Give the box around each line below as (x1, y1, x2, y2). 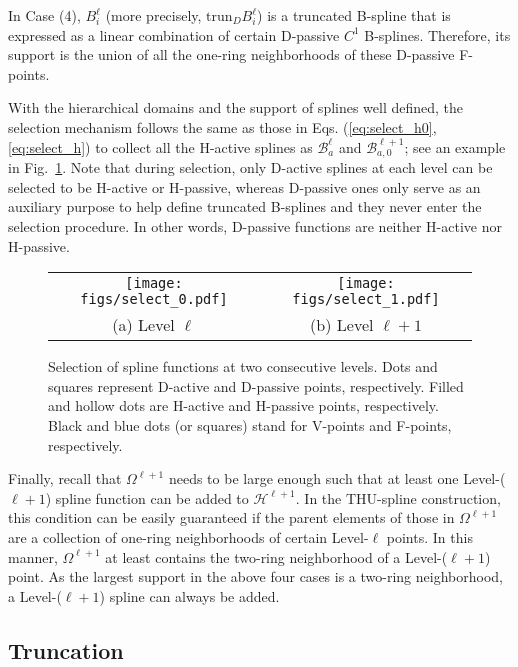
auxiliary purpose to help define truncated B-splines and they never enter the (8, 196, 482, 217)
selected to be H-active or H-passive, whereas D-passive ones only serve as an (8, 176, 481, 197)
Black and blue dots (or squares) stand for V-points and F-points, (48, 415, 452, 436)
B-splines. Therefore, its (364, 24, 511, 45)
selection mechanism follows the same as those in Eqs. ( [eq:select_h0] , (8, 116, 437, 137)
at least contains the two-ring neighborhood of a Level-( (105, 546, 448, 567)
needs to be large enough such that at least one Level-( (168, 468, 506, 489)
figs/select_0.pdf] (80, 291, 228, 308)
